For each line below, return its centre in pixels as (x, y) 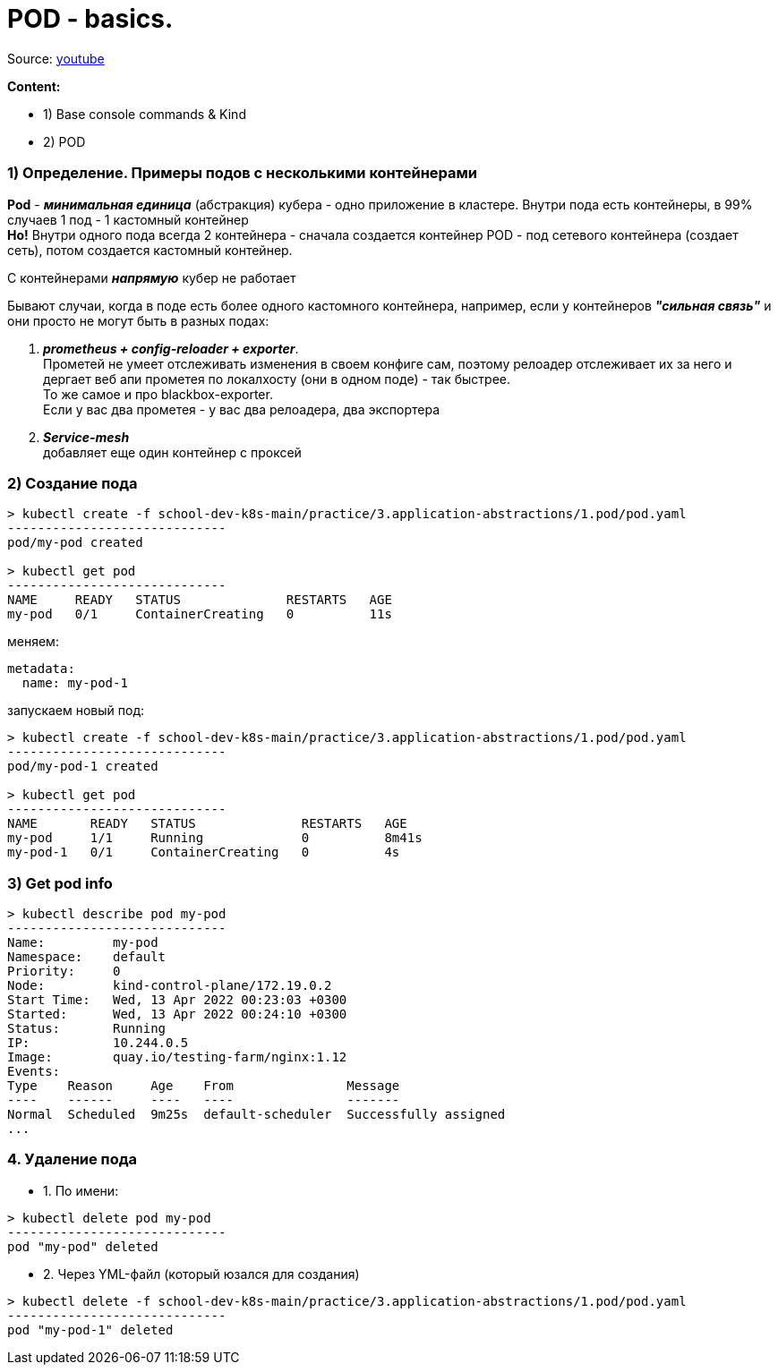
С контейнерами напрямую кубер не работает (152, 277)
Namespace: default (87, 957)
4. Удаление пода (72, 1159)
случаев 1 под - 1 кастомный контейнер (128, 219)
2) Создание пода (73, 483)
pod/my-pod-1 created (83, 767)
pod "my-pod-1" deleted (90, 1329)
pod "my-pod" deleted (83, 1246)
